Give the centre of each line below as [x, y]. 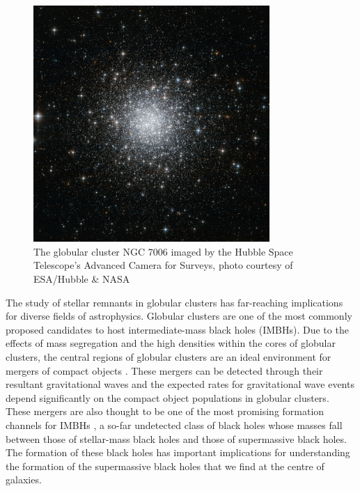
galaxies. [24, 480]
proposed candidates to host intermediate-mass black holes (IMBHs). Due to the [177, 329]
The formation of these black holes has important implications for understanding [178, 452]
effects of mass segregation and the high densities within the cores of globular [171, 343]
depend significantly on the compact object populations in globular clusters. [167, 397]
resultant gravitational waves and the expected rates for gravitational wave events [180, 384]
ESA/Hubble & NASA [82, 278]
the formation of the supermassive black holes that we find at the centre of [165, 466]
